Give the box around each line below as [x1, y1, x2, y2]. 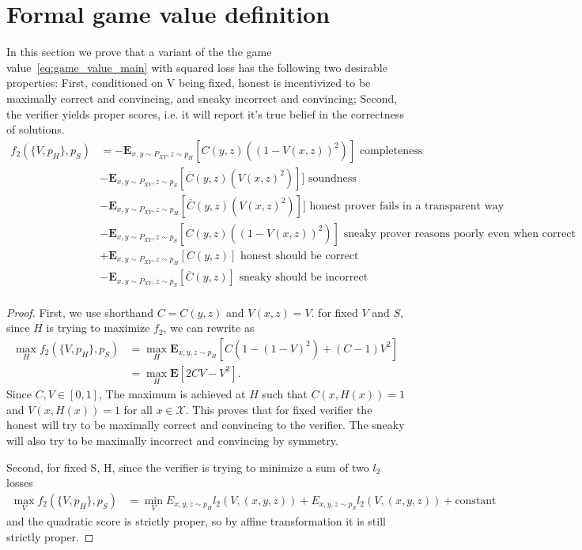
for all [123, 401, 153, 417]
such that [262, 386, 308, 402]
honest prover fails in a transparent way [309, 200, 505, 212]
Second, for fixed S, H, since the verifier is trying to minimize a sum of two [6, 458, 369, 475]
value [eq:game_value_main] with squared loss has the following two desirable [6, 58, 387, 75]
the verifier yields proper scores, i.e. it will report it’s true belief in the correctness [6, 105, 404, 122]
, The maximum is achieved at [98, 386, 246, 402]
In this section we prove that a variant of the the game [6, 43, 272, 60]
